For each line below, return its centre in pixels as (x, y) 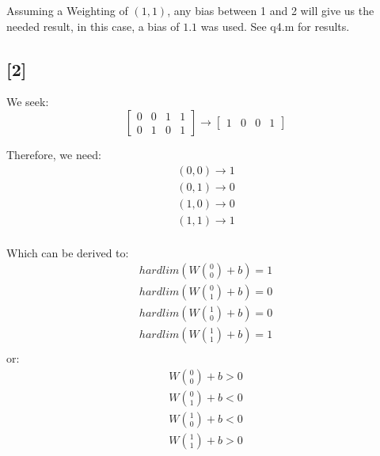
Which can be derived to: (68, 252)
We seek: (28, 102)
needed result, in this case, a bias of (93, 26)
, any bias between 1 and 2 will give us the (271, 10)
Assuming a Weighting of (67, 10)
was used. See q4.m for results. (275, 26)
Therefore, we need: (54, 154)
